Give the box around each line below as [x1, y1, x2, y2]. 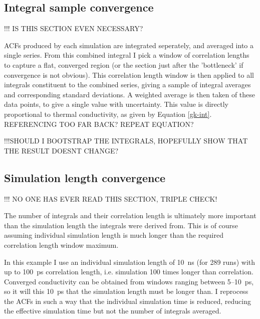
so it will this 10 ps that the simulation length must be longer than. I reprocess [4, 286, 248, 296]
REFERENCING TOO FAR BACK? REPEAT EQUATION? [4, 118, 194, 129]
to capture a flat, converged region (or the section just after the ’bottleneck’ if [4, 59, 243, 70]
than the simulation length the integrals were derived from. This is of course [4, 220, 238, 230]
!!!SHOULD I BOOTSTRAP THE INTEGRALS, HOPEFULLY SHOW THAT [4, 135, 248, 146]
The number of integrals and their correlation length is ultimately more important [4, 210, 256, 221]
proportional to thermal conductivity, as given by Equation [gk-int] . [4, 108, 212, 119]
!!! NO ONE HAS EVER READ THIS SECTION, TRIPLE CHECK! [4, 193, 217, 204]
